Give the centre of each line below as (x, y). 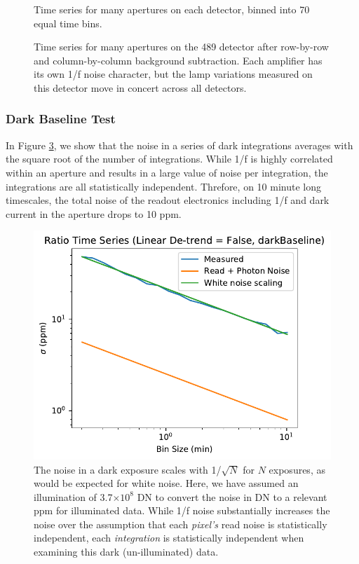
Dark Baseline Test (61, 119)
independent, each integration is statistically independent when (169, 538)
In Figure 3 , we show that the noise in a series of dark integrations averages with (179, 145)
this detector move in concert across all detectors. (140, 87)
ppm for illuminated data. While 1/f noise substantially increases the (182, 510)
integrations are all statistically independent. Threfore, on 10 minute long (163, 186)
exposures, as (297, 469)
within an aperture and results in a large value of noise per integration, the (167, 172)
